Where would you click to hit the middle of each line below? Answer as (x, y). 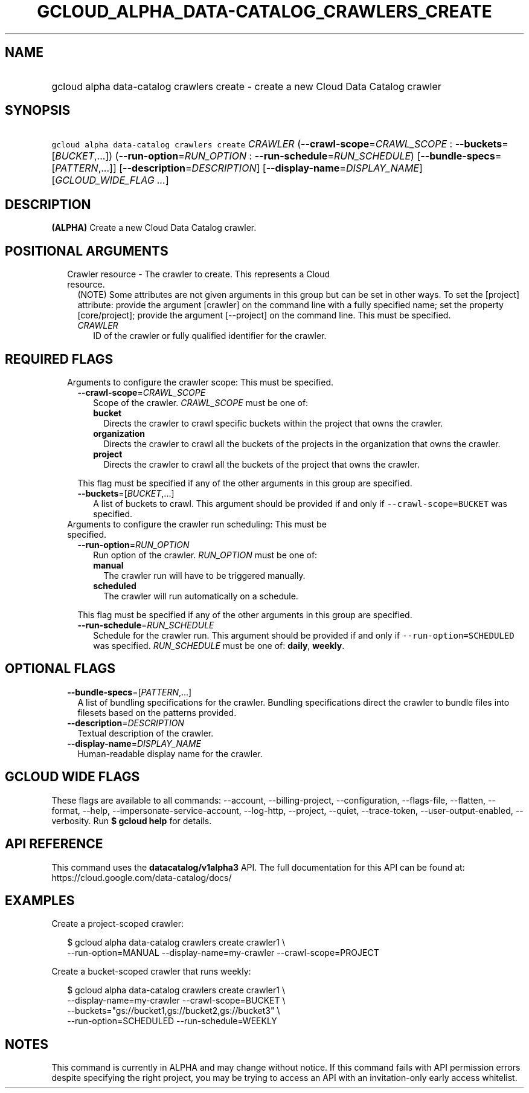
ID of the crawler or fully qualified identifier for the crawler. (210, 336)
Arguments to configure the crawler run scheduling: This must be (197, 524)
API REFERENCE (54, 844)
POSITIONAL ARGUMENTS (87, 251)
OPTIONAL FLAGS (60, 669)
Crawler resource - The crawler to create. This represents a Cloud (199, 274)
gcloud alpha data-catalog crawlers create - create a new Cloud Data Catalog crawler (246, 86)
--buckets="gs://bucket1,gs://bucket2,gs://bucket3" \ (174, 1011)
